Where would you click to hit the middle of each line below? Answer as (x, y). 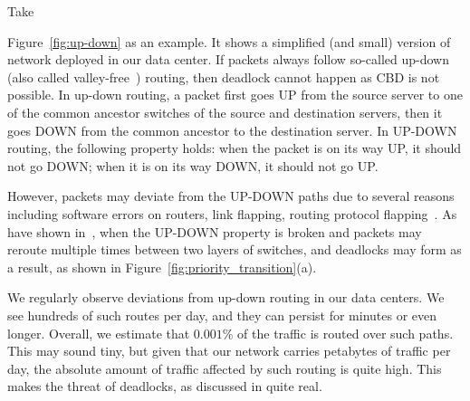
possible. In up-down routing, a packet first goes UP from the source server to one (235, 95)
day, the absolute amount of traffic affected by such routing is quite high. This (225, 368)
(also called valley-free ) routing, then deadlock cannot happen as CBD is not (224, 76)
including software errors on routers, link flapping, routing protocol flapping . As (232, 213)
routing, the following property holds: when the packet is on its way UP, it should (235, 148)
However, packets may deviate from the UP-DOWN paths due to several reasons (231, 196)
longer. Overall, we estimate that (99, 333)
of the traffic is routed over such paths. (345, 333)
